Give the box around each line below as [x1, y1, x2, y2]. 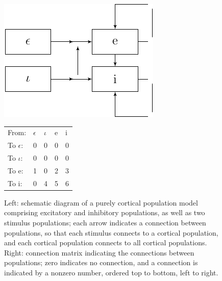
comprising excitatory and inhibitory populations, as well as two [4, 207, 205, 218]
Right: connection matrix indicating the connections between [4, 247, 194, 258]
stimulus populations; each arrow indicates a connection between [4, 217, 206, 227]
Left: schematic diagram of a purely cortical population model [4, 197, 198, 208]
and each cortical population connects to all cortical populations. [4, 237, 207, 248]
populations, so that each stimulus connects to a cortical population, [4, 227, 218, 238]
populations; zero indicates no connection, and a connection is [4, 257, 198, 268]
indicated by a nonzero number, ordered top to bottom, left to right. [4, 267, 218, 277]
